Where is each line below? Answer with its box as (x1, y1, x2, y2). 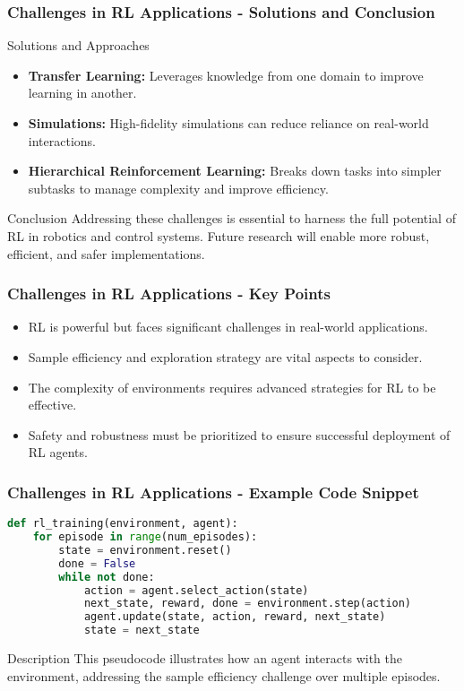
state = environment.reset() (58, 543, 232, 557)
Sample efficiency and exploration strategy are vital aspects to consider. (28, 347, 423, 366)
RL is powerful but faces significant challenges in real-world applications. (28, 317, 428, 336)
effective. (28, 395, 77, 414)
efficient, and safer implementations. (7, 244, 205, 263)
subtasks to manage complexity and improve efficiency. (28, 178, 329, 197)
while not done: (58, 570, 155, 583)
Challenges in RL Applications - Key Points (7, 282, 331, 305)
